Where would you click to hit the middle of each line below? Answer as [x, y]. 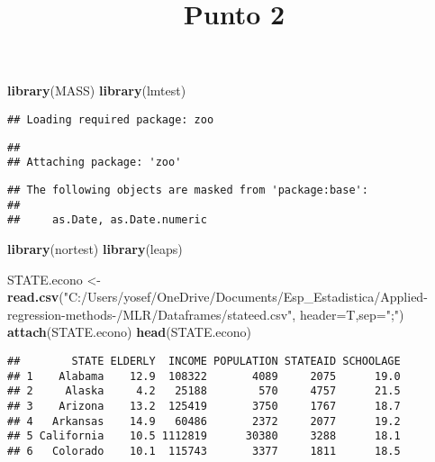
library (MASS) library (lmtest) [97, 91]
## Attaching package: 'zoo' [95, 163]
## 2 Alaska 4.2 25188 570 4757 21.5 [204, 391]
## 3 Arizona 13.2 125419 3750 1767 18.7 [204, 406]
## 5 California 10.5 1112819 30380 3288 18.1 [204, 436]
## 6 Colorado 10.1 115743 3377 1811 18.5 [204, 451]
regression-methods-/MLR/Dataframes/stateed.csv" [150, 314]
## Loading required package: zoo [111, 119]
